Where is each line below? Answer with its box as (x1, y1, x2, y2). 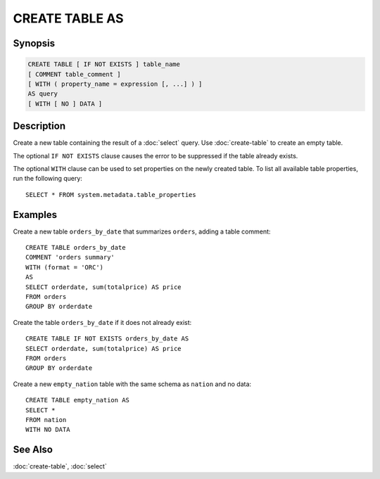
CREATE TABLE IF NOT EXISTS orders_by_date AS (25, 335, 189, 343)
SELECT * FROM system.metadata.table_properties (25, 191, 196, 198)
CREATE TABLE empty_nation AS (25, 396, 130, 404)
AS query (27, 90, 58, 98)
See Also (13, 444, 53, 456)
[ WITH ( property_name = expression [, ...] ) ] (27, 79, 203, 88)
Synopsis (13, 37, 56, 49)
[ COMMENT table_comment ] (27, 70, 121, 78)
